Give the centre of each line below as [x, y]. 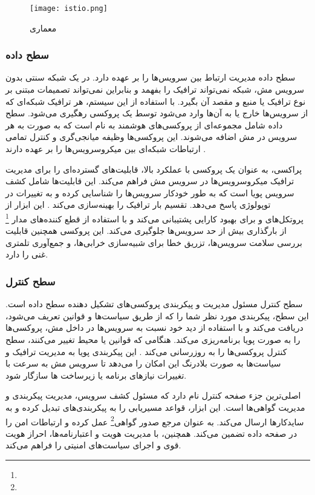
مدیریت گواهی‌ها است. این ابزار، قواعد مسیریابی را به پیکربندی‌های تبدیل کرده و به [155, 407]
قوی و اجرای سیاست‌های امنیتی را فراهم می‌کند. [93, 445]
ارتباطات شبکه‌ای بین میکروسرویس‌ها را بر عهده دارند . [106, 149]
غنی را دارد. [27, 254]
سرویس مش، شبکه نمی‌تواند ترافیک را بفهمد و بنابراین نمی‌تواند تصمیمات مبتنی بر [155, 89]
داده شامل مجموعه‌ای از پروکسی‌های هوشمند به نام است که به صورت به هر [144, 125]
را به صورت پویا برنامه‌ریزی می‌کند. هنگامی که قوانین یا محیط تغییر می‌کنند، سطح [153, 340]
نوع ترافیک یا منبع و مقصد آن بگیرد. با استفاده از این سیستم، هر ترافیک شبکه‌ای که [156, 101]
